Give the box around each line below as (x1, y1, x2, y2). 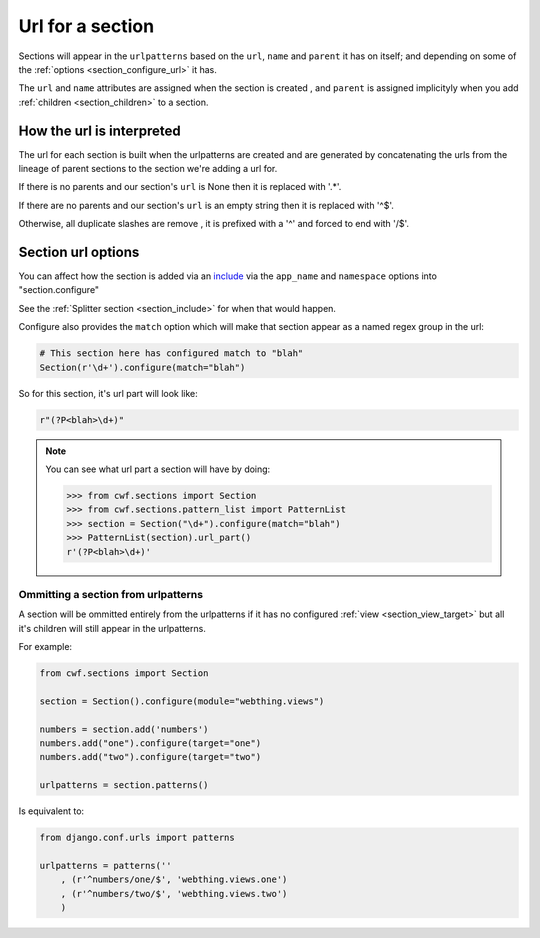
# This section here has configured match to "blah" (39, 348, 304, 359)
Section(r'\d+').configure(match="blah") (39, 361, 246, 373)
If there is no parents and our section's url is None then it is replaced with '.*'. (18, 181, 342, 193)
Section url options (18, 244, 140, 260)
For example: (18, 641, 73, 653)
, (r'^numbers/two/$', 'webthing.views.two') (60, 888, 288, 899)
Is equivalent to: (18, 805, 85, 817)
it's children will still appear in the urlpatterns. (18, 622, 207, 634)
